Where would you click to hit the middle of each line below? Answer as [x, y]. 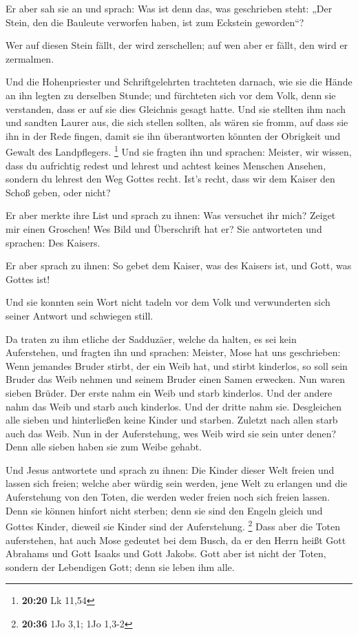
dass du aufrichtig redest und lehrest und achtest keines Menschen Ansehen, [166, 165]
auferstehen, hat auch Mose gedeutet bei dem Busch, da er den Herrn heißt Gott [176, 540]
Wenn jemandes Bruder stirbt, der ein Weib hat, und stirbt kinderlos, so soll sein [177, 365]
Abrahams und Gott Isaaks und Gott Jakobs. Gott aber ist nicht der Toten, [166, 553]
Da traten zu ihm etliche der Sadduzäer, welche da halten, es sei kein [151, 339]
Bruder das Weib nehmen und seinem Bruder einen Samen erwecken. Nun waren [176, 379]
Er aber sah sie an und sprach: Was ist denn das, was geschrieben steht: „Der [169, 8]
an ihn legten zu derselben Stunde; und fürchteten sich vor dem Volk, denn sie [171, 95]
